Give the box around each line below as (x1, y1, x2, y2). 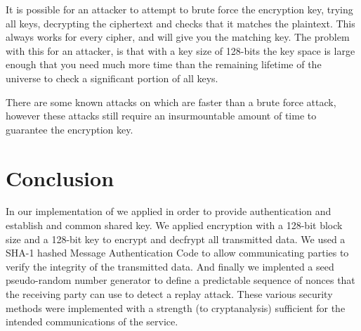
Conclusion (6, 163, 114, 192)
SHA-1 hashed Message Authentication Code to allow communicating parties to (6, 245, 349, 260)
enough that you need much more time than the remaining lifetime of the (6, 57, 322, 72)
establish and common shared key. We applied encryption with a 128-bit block (6, 218, 343, 233)
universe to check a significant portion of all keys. (6, 70, 218, 85)
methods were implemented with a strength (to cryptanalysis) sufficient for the (6, 300, 346, 315)
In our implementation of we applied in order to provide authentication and (6, 204, 332, 219)
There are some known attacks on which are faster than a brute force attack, (6, 94, 336, 109)
